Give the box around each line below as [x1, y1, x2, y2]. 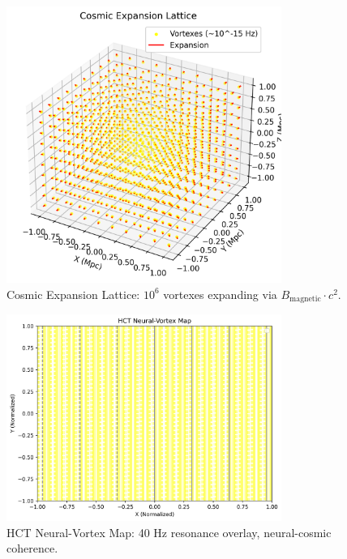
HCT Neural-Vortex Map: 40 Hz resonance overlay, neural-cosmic [6, 523, 332, 540]
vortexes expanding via [163, 285, 277, 302]
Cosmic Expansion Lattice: [6, 285, 140, 302]
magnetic [289, 295, 321, 304]
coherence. [6, 540, 58, 557]
